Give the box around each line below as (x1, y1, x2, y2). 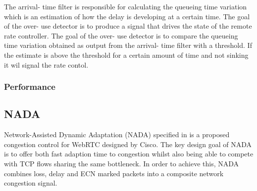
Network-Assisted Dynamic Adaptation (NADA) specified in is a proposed (4, 129, 230, 140)
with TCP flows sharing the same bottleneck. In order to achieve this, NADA (4, 158, 239, 168)
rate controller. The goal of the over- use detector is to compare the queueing (4, 30, 238, 40)
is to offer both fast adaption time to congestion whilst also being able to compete (4, 149, 254, 159)
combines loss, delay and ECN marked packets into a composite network (4, 168, 224, 178)
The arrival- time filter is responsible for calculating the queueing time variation (4, 1, 247, 11)
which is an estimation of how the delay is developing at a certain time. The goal (4, 11, 250, 21)
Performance (4, 80, 55, 93)
